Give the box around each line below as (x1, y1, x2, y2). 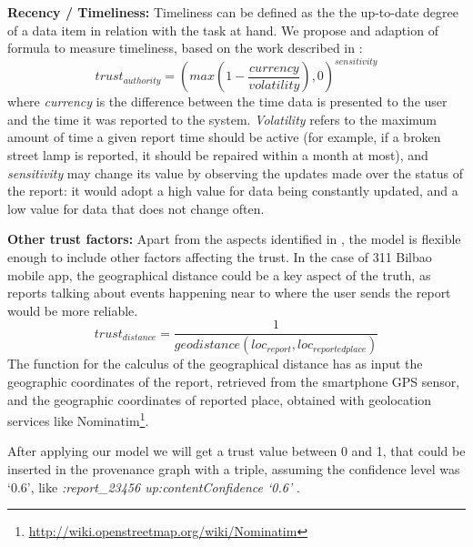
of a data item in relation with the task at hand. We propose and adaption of (7, 20, 438, 39)
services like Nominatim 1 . (7, 409, 149, 430)
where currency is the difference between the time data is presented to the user (7, 92, 448, 111)
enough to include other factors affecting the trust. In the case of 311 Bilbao (7, 248, 432, 267)
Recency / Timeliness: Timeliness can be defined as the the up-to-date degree (7, 3, 458, 21)
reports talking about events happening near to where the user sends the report (7, 283, 451, 302)
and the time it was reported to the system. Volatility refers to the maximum (7, 109, 438, 128)
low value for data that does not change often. (7, 198, 265, 218)
